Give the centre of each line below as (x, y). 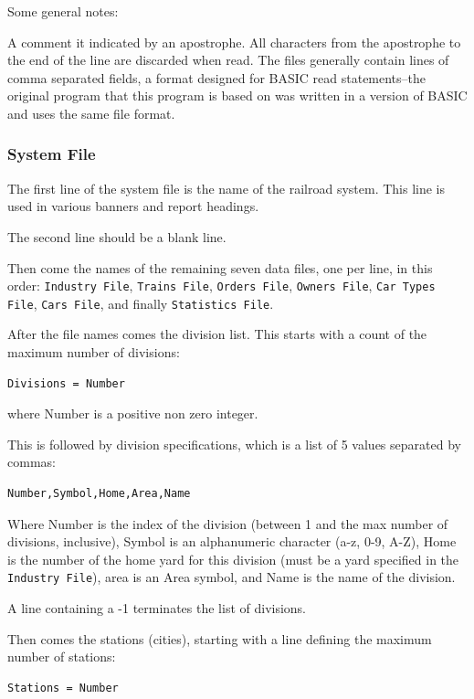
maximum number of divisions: (94, 352)
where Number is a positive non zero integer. (133, 413)
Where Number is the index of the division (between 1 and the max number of (228, 523)
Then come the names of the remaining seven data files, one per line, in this (220, 267)
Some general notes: (63, 11)
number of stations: (62, 657)
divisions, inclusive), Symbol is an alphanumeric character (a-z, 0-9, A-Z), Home (232, 541)
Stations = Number (63, 688)
